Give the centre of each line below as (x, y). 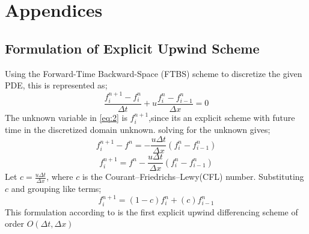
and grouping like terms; (56, 188)
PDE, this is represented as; (56, 85)
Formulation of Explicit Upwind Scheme (132, 48)
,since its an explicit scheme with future (222, 118)
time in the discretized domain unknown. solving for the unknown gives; (138, 130)
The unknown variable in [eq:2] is (66, 118)
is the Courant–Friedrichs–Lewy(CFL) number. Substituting (193, 177)
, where (60, 177)
